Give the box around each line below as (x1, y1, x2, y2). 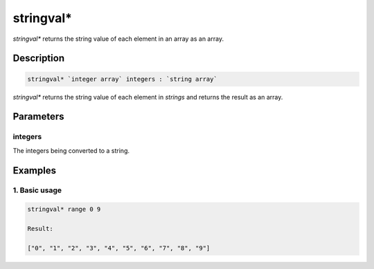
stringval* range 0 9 (27, 205, 101, 214)
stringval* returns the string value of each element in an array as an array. (12, 35, 224, 43)
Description (12, 53, 65, 64)
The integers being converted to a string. (12, 146, 130, 155)
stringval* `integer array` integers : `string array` (27, 75, 217, 83)
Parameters (12, 111, 64, 122)
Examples (12, 165, 57, 176)
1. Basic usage (12, 185, 62, 195)
